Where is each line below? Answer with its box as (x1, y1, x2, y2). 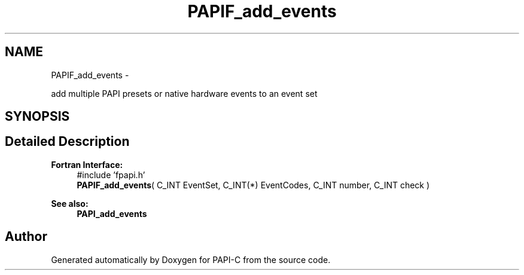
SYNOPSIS (5, 109, 70, 124)
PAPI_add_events (77, 208, 147, 219)
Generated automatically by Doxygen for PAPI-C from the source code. (51, 254, 331, 265)
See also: (51, 198, 89, 209)
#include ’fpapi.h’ (77, 169, 145, 180)
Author (5, 229, 47, 245)
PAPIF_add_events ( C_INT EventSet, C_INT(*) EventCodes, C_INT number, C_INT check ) (77, 179, 430, 190)
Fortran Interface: (51, 159, 123, 170)
